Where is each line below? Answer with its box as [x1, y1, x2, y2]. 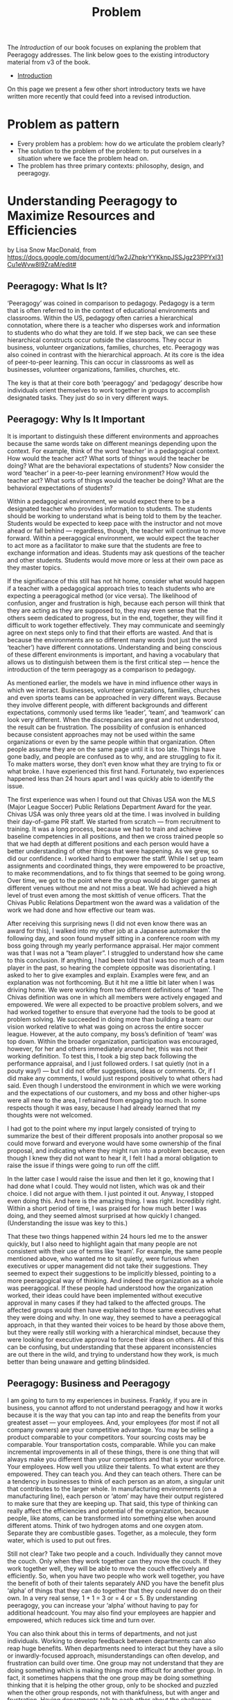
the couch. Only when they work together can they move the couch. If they [7, 1556, 222, 1565]
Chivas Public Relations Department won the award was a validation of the [7, 898, 220, 907]
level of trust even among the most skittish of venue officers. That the [7, 891, 207, 899]
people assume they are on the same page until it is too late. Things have [7, 745, 216, 753]
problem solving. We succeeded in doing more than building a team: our [7, 1015, 214, 1023]
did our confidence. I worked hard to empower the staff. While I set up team [7, 854, 223, 862]
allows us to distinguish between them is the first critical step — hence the [7, 658, 220, 666]
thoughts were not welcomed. [7, 1110, 93, 1119]
